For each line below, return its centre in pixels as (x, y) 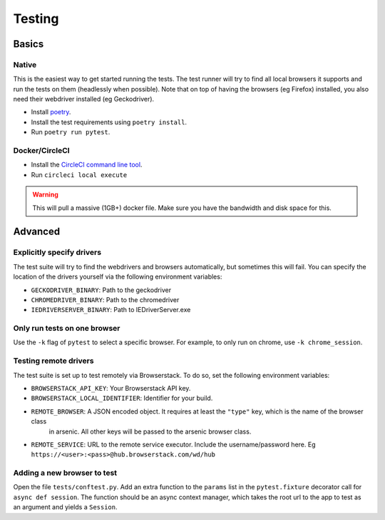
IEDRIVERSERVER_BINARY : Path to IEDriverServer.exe (111, 310)
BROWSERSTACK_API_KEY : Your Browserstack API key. (111, 388)
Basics (29, 44)
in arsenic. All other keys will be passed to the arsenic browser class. (150, 431)
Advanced (37, 232)
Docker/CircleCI (42, 151)
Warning (45, 195)
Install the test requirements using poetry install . (109, 122)
